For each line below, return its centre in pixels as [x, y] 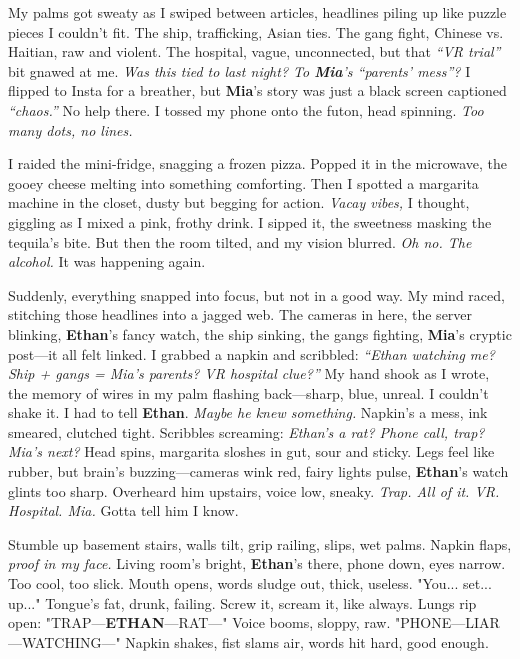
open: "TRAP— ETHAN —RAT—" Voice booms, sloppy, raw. [199, 622]
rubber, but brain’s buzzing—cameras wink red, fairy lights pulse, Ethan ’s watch [258, 471]
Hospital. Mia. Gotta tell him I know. [123, 510]
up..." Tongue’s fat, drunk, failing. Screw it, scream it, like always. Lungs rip [242, 602]
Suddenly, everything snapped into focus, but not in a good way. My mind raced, [256, 294]
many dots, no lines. [70, 129]
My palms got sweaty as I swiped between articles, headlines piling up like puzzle [257, 12]
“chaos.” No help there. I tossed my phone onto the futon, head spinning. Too [246, 109]
